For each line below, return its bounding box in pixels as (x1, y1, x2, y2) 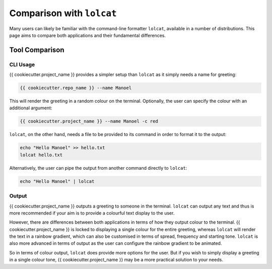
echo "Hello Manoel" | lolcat (20, 178, 95, 184)
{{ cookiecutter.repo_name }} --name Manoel (20, 85, 132, 91)
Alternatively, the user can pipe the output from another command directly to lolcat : (9, 165, 187, 171)
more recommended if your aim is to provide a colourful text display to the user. (9, 210, 175, 216)
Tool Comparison (9, 45, 65, 54)
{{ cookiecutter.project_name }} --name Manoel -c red (20, 118, 158, 124)
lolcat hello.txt (20, 152, 63, 158)
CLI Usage (9, 61, 35, 68)
